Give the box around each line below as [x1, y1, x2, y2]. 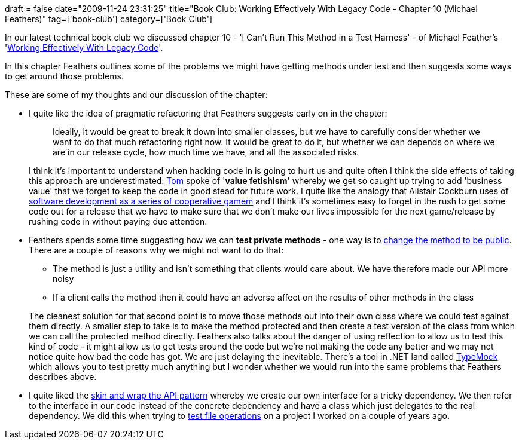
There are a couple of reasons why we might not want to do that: [29, 245, 284, 255]
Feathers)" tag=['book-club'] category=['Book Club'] [5, 14, 212, 24]
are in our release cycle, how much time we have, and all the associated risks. [53, 147, 359, 157]
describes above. [29, 372, 97, 382]
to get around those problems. [5, 71, 124, 81]
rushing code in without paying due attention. [29, 216, 207, 226]
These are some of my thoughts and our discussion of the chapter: [5, 90, 268, 100]
